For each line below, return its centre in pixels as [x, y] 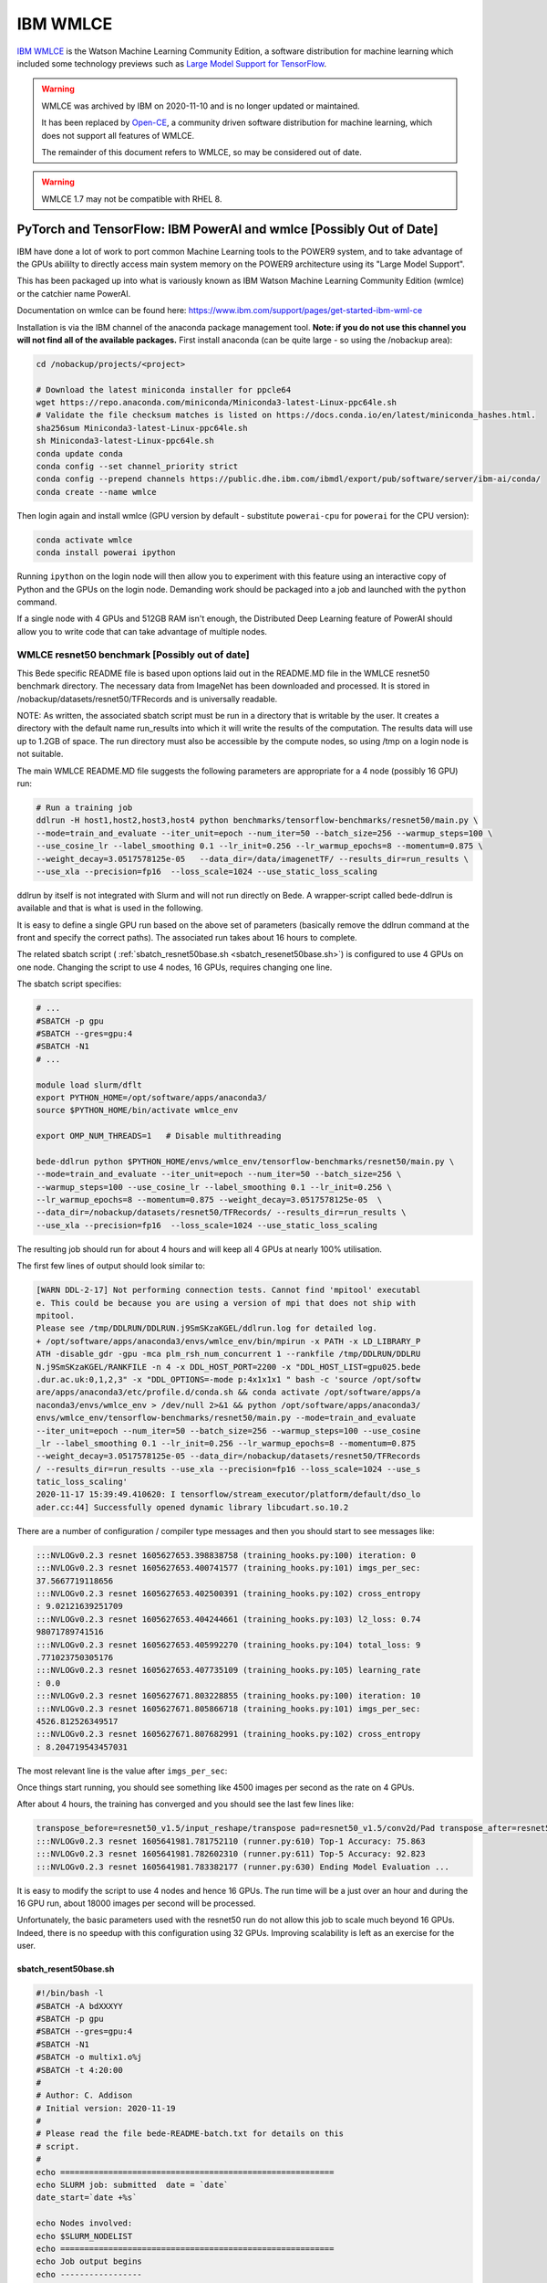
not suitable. [40, 754]
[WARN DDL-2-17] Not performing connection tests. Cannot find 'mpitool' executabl [228, 1290]
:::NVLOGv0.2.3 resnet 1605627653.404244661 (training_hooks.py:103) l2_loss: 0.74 [228, 1619]
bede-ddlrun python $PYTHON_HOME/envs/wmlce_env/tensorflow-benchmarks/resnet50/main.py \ [245, 1161]
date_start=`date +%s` [87, 2198]
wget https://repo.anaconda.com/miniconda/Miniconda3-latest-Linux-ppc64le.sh [216, 403]
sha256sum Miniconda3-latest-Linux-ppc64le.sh [142, 428]
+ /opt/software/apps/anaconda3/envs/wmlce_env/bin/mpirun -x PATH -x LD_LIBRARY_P [228, 1341]
